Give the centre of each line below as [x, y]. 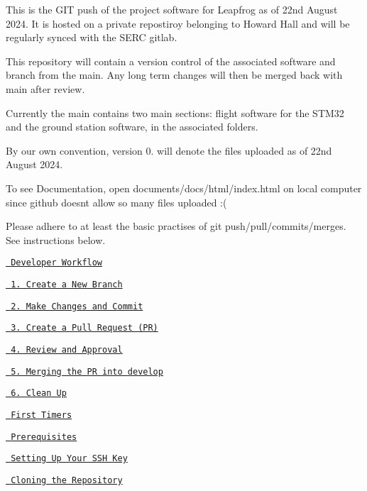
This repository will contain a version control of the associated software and [171, 61]
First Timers [42, 415]
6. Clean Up [39, 393]
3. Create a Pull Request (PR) [84, 328]
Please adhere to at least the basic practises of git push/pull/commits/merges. [176, 226]
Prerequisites [44, 437]
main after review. [45, 88]
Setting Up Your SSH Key [69, 459]
